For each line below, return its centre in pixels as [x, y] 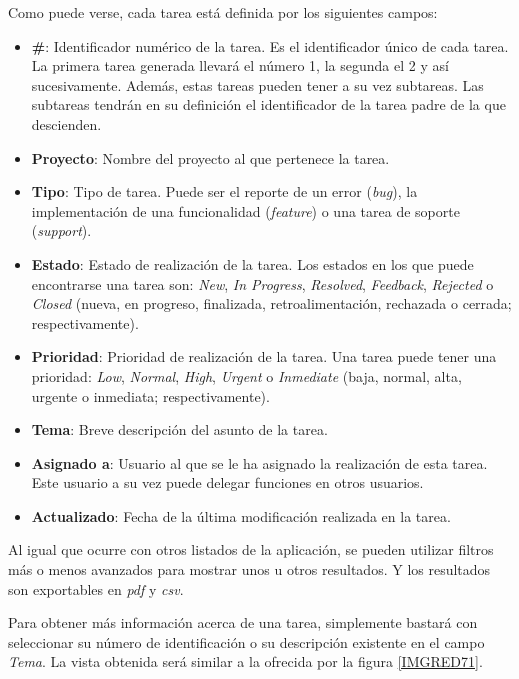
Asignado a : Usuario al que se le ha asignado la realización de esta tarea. [259, 462]
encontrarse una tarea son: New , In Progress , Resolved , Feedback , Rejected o [262, 283]
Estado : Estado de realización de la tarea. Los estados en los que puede [252, 263]
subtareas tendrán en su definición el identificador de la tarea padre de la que [268, 104]
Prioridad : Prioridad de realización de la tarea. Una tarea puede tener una [264, 356]
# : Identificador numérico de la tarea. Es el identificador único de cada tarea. [270, 45]
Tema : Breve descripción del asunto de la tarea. [179, 429]
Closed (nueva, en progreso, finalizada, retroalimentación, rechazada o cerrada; [271, 303]
